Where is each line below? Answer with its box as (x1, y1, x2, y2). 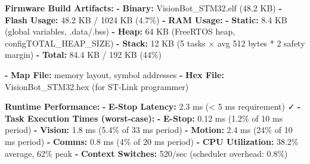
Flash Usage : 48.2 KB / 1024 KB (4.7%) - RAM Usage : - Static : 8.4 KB (5, 13, 287, 26)
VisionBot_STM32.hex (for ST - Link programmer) (5, 80, 189, 92)
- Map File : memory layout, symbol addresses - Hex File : (5, 68, 224, 81)
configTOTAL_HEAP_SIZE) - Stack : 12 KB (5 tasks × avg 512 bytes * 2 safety (5, 36, 305, 49)
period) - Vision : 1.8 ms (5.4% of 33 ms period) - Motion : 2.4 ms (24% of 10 (5, 123, 293, 136)
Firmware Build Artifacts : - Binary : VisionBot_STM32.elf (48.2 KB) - (5, 2, 282, 14)
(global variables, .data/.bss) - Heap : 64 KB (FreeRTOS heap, (5, 25, 235, 38)
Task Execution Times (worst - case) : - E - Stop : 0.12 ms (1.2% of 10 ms (5, 112, 283, 124)
